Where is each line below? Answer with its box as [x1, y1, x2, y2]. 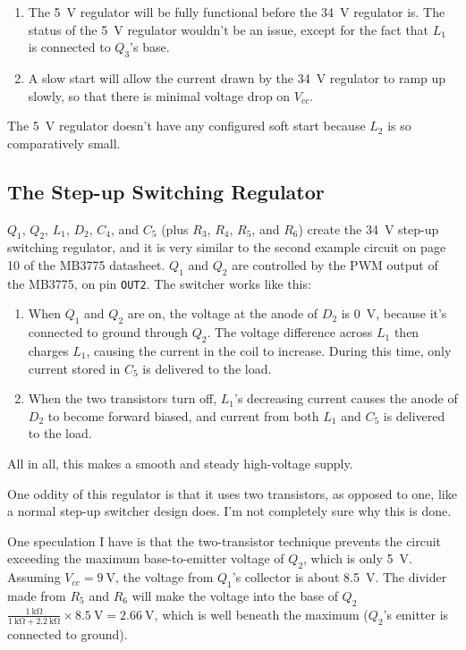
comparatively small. [7, 133, 121, 152]
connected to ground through [28, 323, 189, 342]
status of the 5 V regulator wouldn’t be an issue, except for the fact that [28, 20, 429, 38]
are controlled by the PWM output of [232, 255, 438, 274]
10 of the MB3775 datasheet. [7, 255, 165, 274]
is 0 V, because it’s [341, 304, 447, 323]
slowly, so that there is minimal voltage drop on [28, 86, 291, 105]
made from [7, 586, 66, 604]
